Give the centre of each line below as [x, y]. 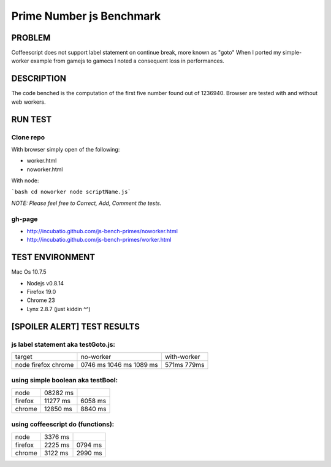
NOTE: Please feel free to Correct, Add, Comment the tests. [86, 203]
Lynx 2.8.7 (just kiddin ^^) [59, 309]
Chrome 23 [41, 300]
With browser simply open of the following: [66, 149]
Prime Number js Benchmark [86, 16]
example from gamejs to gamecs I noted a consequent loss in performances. [127, 61]
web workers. [29, 102]
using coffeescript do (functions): [63, 425]
